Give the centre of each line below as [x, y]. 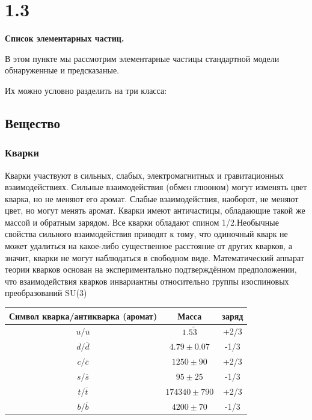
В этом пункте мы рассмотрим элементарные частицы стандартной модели [142, 58]
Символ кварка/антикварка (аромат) [83, 316]
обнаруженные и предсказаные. [62, 70]
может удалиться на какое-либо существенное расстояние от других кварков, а [148, 246]
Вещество [32, 122]
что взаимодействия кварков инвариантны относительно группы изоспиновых [147, 281]
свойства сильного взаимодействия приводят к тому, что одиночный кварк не [146, 234]
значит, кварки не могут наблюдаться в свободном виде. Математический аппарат [154, 257]
